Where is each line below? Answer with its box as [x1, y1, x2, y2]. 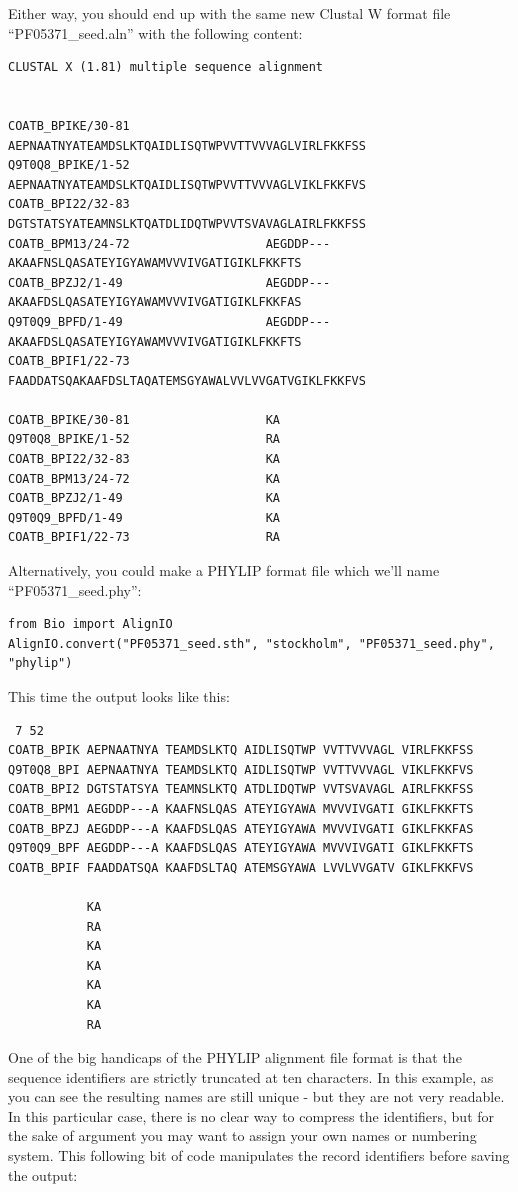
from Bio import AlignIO [8, 617, 173, 632]
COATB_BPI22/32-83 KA [8, 452, 281, 467]
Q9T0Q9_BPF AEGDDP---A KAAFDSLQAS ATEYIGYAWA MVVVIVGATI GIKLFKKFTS [8, 841, 474, 856]
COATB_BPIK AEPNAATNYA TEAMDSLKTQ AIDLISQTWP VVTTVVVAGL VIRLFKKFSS [8, 743, 474, 758]
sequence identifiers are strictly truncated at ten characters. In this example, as [8, 1066, 494, 1087]
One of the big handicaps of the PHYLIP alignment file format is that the [8, 1047, 462, 1068]
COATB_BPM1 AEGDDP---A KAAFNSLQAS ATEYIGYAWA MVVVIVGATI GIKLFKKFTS [8, 801, 474, 816]
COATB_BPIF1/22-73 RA [8, 530, 281, 545]
